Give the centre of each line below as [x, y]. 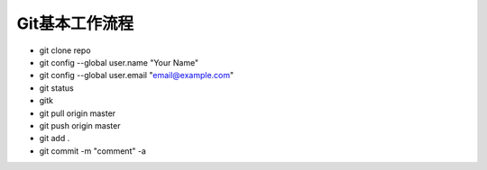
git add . [55, 139]
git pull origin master [78, 113]
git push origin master [80, 125]
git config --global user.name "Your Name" [119, 62]
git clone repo [65, 50]
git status [56, 88]
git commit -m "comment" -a [92, 151]
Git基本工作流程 [75, 23]
